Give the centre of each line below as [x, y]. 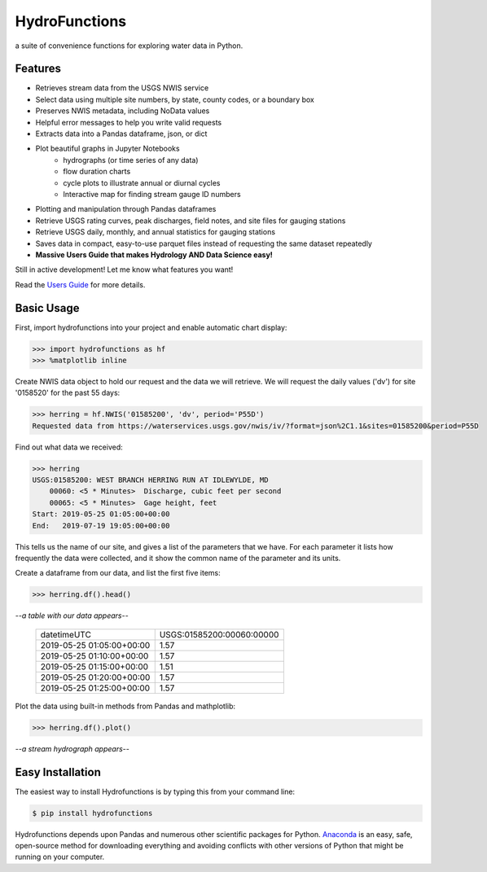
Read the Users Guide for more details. [80, 284]
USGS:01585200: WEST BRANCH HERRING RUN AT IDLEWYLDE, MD [150, 480]
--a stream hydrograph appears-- [72, 748]
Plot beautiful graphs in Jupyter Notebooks [107, 149]
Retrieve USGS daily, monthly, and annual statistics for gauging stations [156, 232]
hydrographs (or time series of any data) [131, 160]
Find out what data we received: [69, 447]
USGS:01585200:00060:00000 [219, 634]
